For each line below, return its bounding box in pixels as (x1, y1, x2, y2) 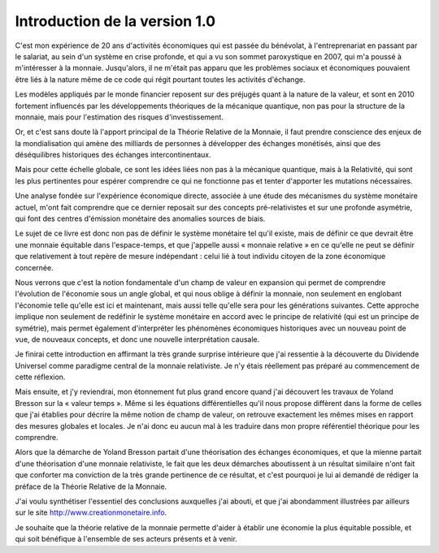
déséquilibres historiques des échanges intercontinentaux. (15, 150, 211, 160)
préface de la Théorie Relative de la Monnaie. (15, 482, 167, 491)
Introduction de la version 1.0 (15, 12, 215, 30)
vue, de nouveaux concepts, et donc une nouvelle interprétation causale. (15, 334, 260, 344)
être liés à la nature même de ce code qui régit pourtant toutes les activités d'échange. (15, 74, 306, 84)
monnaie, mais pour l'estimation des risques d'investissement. (15, 112, 224, 122)
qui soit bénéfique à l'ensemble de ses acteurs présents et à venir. (15, 534, 237, 544)
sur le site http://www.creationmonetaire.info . (15, 508, 167, 517)
